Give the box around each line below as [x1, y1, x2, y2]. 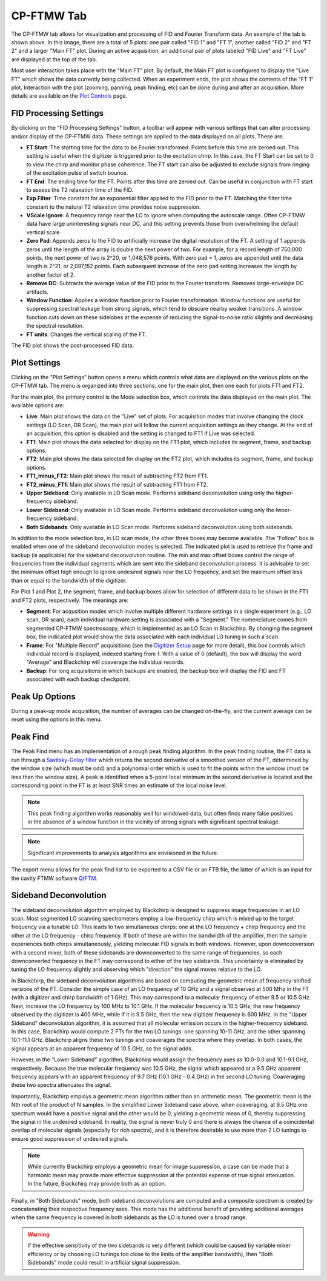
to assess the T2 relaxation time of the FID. [26, 186, 133, 194]
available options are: [11, 402, 65, 409]
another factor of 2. [26, 271, 75, 279]
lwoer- [276, 506, 292, 513]
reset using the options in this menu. [11, 716, 102, 723]
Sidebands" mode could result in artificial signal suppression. [27, 1259, 181, 1266]
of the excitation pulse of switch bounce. [26, 169, 128, 177]
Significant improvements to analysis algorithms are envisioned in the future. [27, 849, 219, 856]
